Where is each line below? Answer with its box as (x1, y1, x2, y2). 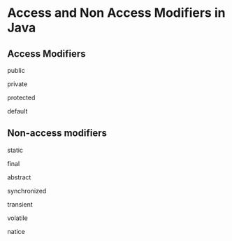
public (7, 67, 26, 74)
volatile (7, 214, 28, 222)
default (7, 107, 28, 115)
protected (7, 93, 36, 102)
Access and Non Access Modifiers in (7, 5, 226, 21)
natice (7, 227, 26, 235)
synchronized (7, 186, 47, 195)
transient (7, 200, 33, 208)
